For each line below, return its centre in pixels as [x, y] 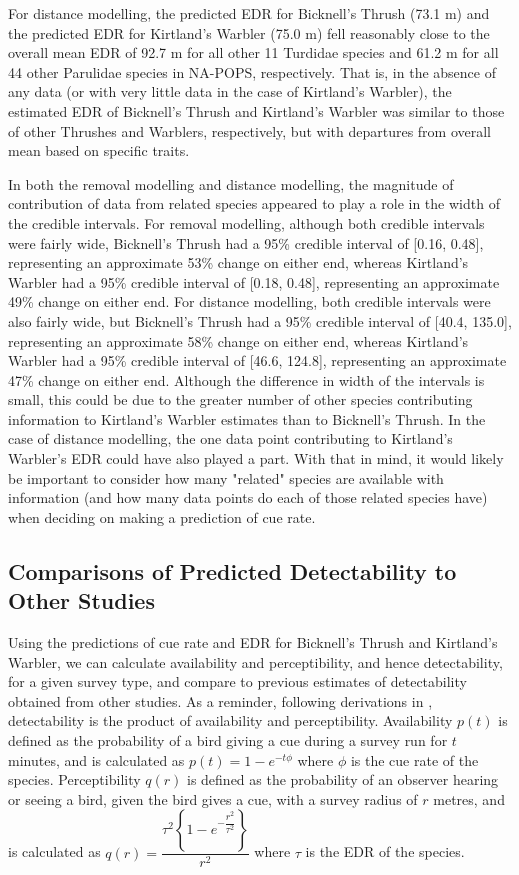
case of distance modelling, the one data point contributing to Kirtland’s [230, 438]
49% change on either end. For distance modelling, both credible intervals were [249, 301]
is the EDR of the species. [385, 851]
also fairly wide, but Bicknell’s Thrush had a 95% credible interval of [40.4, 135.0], [260, 320]
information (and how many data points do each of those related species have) [248, 497]
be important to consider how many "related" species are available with [226, 477]
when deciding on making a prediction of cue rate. [162, 516]
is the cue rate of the [414, 759]
